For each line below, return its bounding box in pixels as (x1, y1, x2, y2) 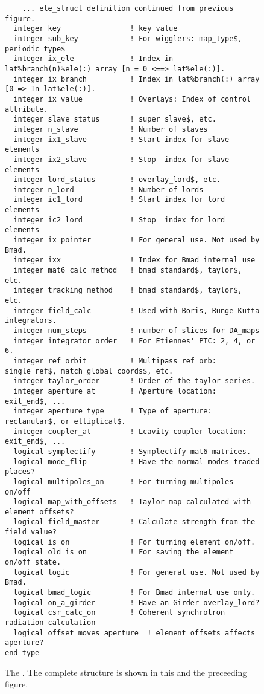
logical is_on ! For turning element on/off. (13, 537, 256, 546)
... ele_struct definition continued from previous (22, 4, 234, 13)
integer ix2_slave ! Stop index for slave (13, 155, 230, 164)
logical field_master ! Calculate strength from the (13, 517, 256, 527)
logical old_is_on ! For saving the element (13, 548, 234, 557)
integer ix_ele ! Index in (13, 54, 174, 63)
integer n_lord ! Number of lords (13, 185, 204, 194)
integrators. (5, 316, 57, 325)
